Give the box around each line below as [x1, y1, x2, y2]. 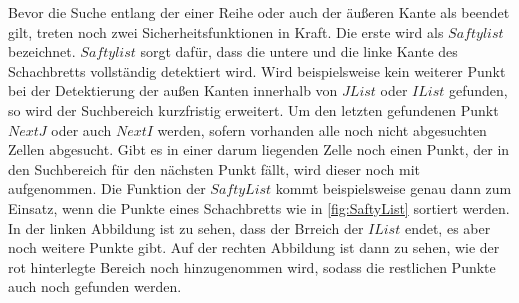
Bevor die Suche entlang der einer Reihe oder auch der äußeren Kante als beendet [8, 2, 510, 22]
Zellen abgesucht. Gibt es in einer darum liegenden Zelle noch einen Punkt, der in [8, 139, 510, 160]
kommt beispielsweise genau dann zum [275, 178, 512, 199]
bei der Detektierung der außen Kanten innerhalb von [8, 80, 338, 101]
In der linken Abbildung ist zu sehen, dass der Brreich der [8, 217, 364, 238]
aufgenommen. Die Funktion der [8, 178, 206, 199]
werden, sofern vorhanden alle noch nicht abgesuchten [157, 119, 487, 140]
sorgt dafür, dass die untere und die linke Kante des [140, 41, 458, 62]
